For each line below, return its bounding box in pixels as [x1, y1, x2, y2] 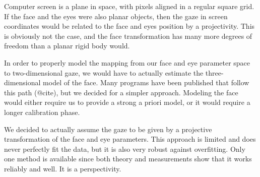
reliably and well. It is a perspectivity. [4, 163, 121, 173]
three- [205, 67, 224, 78]
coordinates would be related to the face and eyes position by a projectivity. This [4, 21, 255, 31]
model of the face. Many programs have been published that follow [43, 77, 249, 88]
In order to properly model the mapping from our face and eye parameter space [4, 57, 250, 68]
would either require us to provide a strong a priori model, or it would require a [4, 97, 250, 107]
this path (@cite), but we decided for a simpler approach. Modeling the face [4, 87, 238, 97]
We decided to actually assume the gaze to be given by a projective [4, 124, 212, 134]
